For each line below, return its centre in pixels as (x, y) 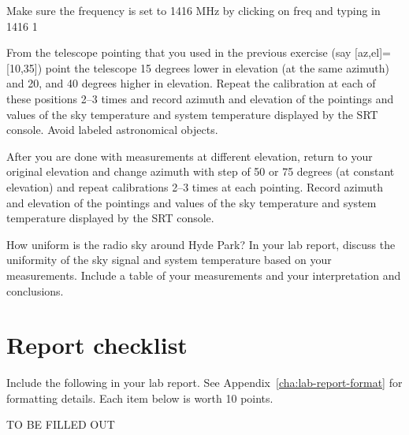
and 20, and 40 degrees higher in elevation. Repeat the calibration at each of (191, 83)
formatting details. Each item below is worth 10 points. (140, 398)
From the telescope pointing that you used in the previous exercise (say (179, 52)
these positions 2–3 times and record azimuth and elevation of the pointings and (200, 98)
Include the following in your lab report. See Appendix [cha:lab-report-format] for (204, 383)
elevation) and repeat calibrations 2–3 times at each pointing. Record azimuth (195, 186)
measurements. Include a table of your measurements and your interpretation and (204, 275)
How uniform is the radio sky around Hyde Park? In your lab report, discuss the (201, 244)
